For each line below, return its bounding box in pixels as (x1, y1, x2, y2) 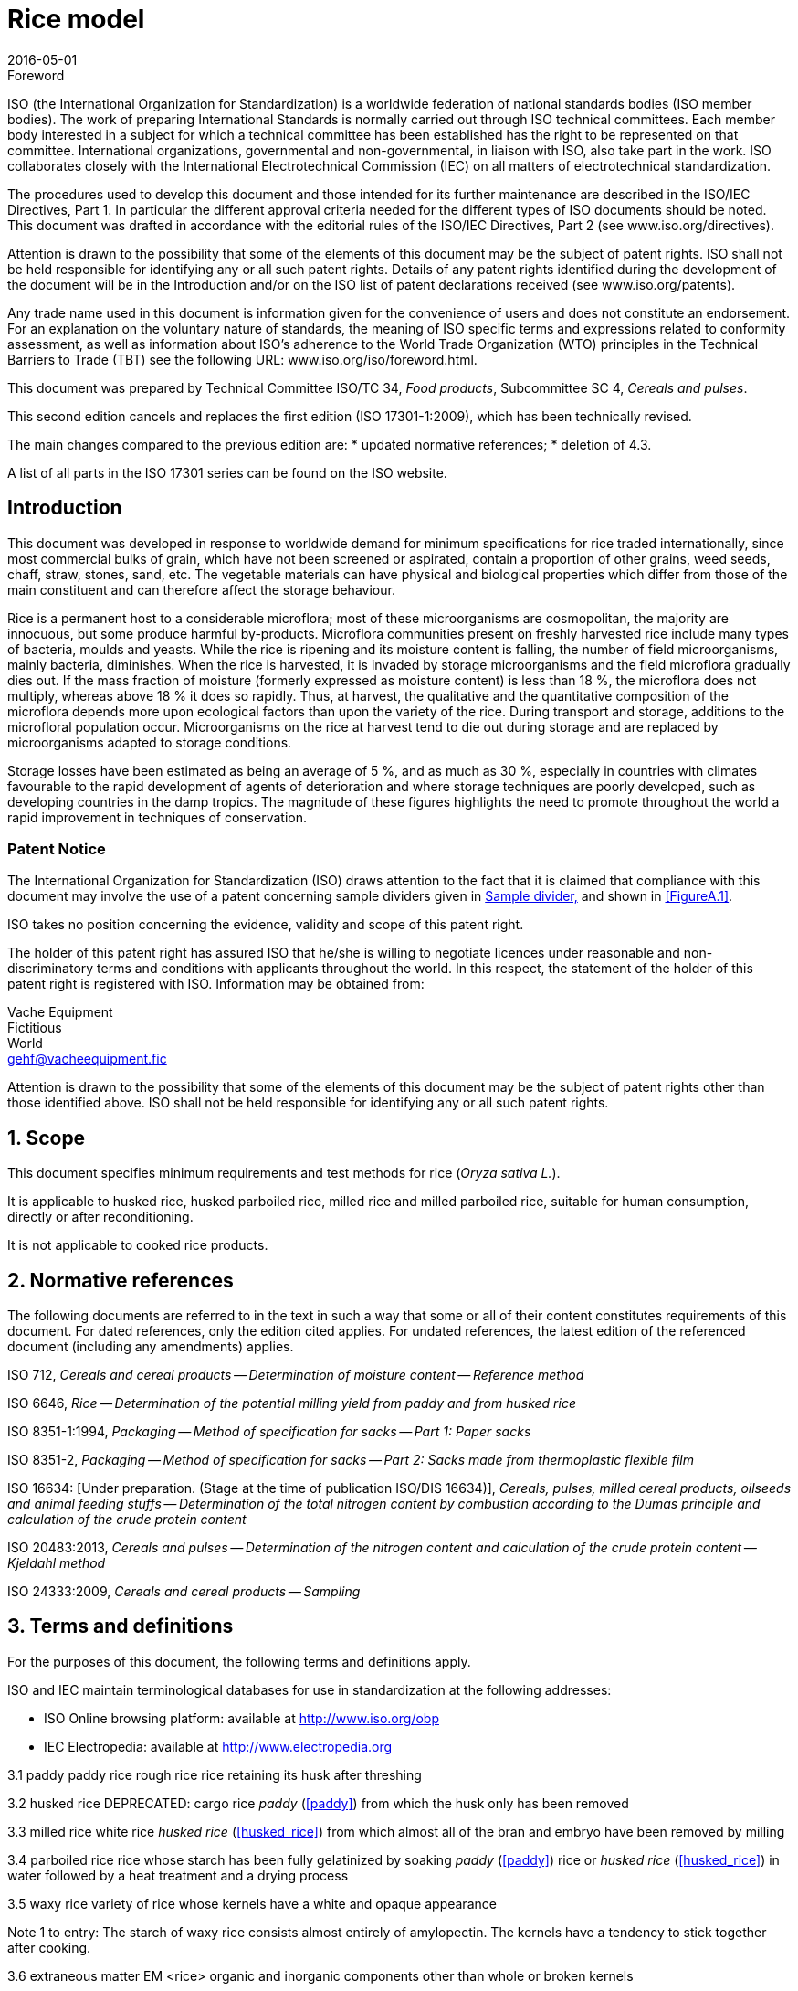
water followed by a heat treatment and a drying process (7, 1867, 349, 1883)
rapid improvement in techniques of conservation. (7, 809, 307, 825)
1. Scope (7, 1126, 86, 1149)
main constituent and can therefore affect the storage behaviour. (7, 581, 395, 598)
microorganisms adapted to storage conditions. (7, 734, 292, 750)
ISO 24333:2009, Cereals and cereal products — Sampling (7, 1583, 361, 1600)
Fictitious (7, 1020, 62, 1036)
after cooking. (7, 1939, 91, 1955)
